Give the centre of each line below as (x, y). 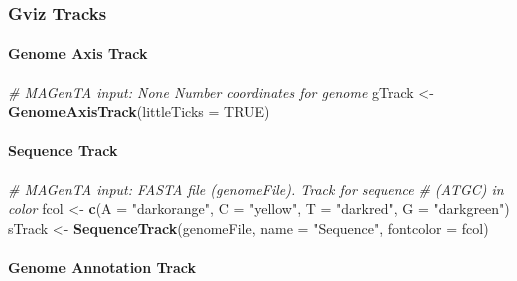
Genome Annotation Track (102, 267)
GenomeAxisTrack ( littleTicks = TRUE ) (139, 111)
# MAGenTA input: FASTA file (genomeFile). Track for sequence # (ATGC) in (256, 188)
